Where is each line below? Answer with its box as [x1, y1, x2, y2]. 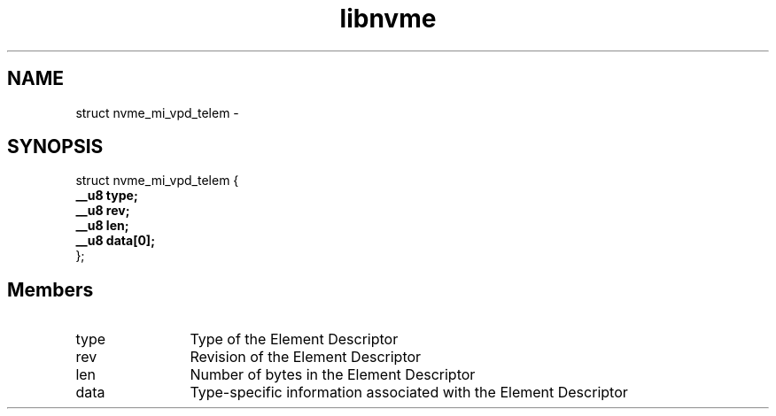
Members [7, 278, 94, 301]
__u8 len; [75, 218, 129, 234]
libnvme [339, 4, 437, 34]
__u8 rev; [75, 203, 130, 219]
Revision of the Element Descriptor [190, 348, 422, 366]
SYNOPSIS [7, 135, 104, 158]
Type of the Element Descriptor [190, 330, 399, 349]
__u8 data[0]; [75, 233, 155, 249]
